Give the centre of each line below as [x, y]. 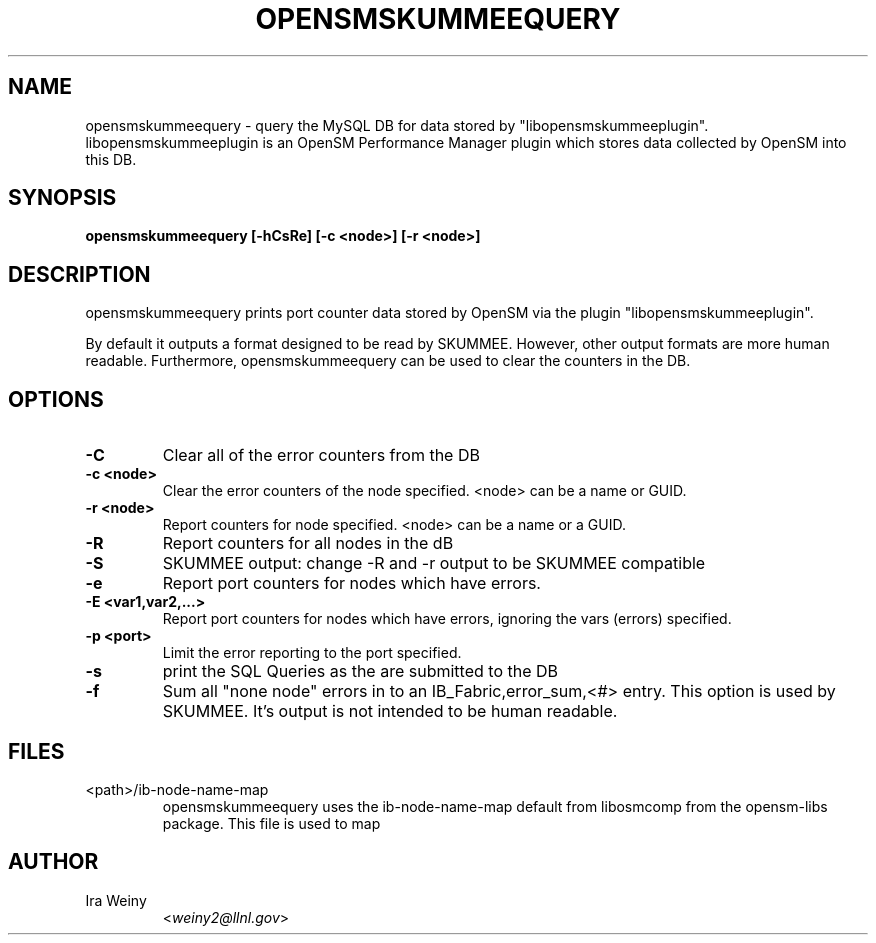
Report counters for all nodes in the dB [308, 543]
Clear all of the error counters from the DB [321, 455]
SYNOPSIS [62, 198]
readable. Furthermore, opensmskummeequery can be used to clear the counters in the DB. [388, 361]
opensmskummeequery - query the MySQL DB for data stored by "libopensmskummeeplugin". [397, 125]
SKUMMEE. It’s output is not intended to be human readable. [390, 711]
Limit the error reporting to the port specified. [312, 653]
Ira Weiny [116, 900]
